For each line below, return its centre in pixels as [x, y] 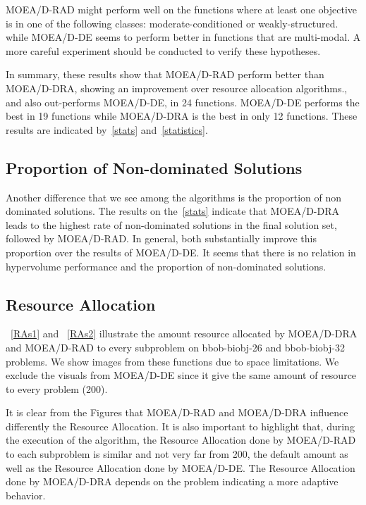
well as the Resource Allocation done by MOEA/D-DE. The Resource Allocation [181, 467]
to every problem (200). [57, 388]
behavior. [26, 495]
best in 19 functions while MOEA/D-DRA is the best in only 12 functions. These [182, 116]
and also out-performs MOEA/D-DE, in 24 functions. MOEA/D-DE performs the [183, 102]
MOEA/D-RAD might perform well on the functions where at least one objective [182, 9]
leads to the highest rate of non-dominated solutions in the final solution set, [171, 224]
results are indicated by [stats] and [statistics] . [107, 129]
